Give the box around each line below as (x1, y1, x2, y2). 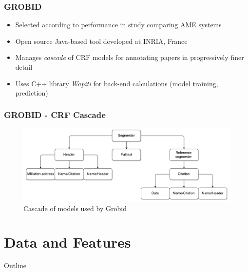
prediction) (15, 88, 48, 98)
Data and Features (4, 232, 131, 252)
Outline (4, 260, 26, 271)
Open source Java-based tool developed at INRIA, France (15, 36, 188, 46)
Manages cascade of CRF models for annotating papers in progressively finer (15, 52, 244, 62)
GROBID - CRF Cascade (4, 108, 106, 120)
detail (15, 62, 33, 72)
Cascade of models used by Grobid (23, 203, 127, 214)
